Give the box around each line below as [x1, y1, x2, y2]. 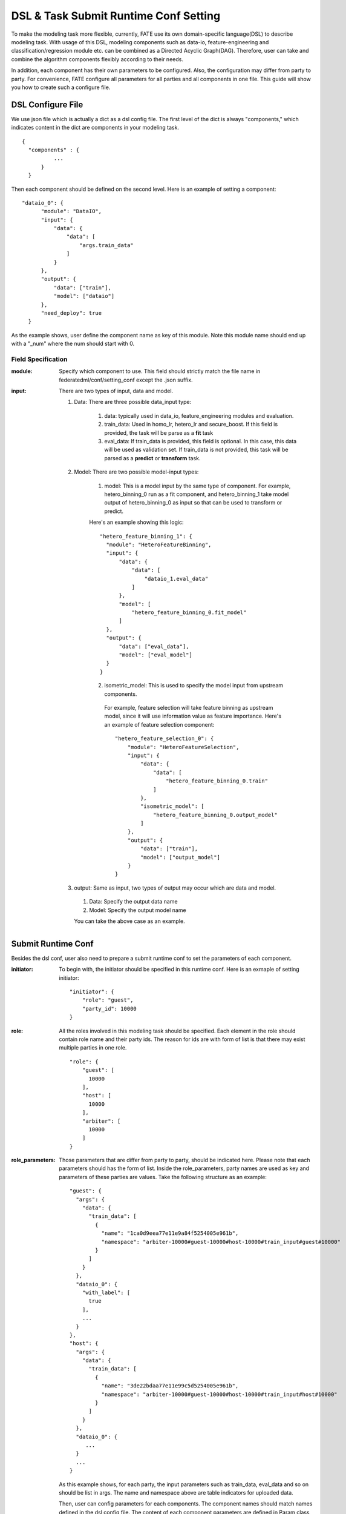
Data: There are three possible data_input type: [74, 398, 192, 406]
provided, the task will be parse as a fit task [104, 429, 214, 436]
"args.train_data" [79, 242, 134, 248]
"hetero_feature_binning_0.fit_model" [131, 609, 247, 616]
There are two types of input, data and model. [59, 388, 174, 395]
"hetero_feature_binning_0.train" [165, 778, 269, 784]
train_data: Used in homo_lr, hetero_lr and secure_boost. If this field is [104, 421, 278, 428]
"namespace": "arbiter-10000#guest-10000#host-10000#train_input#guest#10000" [101, 1238, 341, 1245]
